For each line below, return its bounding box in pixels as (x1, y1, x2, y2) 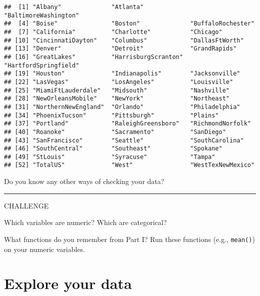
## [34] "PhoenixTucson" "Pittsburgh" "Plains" (4, 111, 219, 119)
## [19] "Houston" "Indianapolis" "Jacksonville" (4, 70, 240, 77)
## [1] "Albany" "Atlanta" (4, 3, 144, 10)
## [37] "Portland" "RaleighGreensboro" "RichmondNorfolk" (4, 120, 251, 127)
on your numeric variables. (4, 243, 85, 254)
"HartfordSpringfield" (4, 61, 79, 69)
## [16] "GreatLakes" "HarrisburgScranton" (4, 53, 183, 60)
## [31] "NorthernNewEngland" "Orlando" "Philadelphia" (4, 103, 240, 110)
